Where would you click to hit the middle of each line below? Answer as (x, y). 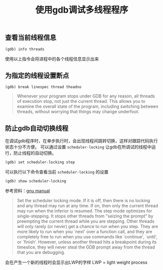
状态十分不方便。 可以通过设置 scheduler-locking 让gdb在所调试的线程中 (78, 147)
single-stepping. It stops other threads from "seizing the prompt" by (85, 216)
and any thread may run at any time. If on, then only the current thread (87, 206)
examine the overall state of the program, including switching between (88, 106)
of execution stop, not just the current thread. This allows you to (81, 101)
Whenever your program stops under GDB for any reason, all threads (86, 96)
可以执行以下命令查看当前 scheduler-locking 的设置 (57, 172)
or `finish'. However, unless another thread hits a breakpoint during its (87, 242)
